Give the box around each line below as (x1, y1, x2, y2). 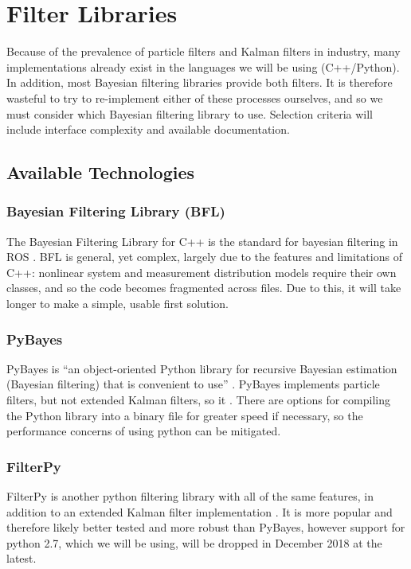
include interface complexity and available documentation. (6, 121, 290, 138)
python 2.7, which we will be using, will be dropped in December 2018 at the (6, 534, 382, 551)
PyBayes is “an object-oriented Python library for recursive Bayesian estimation (6, 360, 397, 376)
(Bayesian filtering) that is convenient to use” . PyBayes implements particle (6, 376, 380, 392)
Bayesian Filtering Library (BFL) (6, 201, 225, 221)
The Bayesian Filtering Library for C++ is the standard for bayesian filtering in (6, 232, 398, 249)
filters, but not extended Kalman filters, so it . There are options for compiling (6, 392, 390, 408)
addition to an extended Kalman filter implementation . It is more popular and (6, 503, 393, 520)
